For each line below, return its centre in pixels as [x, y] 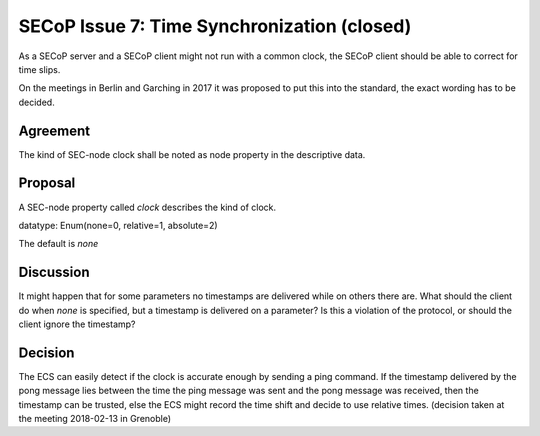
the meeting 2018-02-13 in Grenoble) [95, 419]
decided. [36, 102]
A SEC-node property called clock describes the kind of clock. [147, 207]
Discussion [54, 272]
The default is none [58, 244]
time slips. [39, 69]
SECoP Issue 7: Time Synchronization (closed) [215, 26]
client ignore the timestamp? [77, 324]
